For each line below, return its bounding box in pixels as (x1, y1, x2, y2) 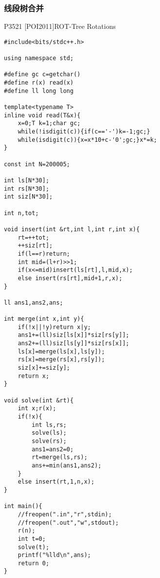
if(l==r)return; (18, 250, 71, 257)
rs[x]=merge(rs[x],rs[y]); (18, 356, 105, 363)
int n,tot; (4, 209, 39, 217)
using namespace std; (4, 55, 74, 62)
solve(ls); (32, 429, 67, 437)
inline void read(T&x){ (4, 111, 81, 119)
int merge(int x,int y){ (4, 315, 84, 323)
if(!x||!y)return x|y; (18, 323, 91, 331)
